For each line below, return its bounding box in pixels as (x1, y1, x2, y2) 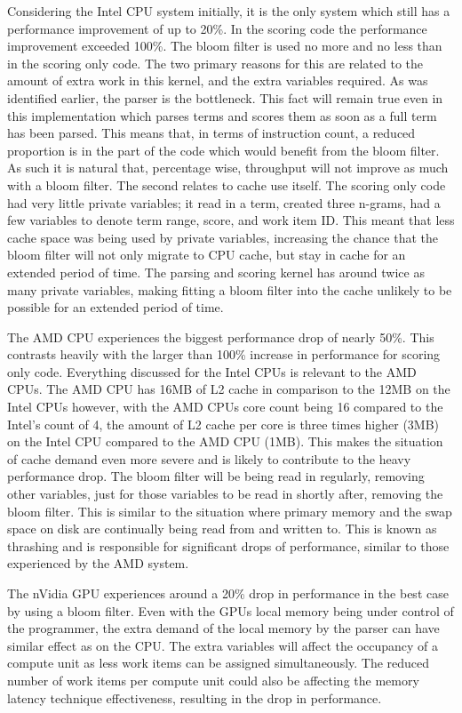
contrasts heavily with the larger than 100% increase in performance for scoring (7, 345, 441, 364)
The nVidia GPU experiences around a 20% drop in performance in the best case (7, 584, 449, 602)
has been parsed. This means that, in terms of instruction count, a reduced (7, 124, 416, 142)
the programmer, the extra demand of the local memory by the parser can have (7, 619, 440, 637)
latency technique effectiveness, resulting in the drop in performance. (7, 688, 382, 707)
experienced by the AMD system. (7, 554, 189, 573)
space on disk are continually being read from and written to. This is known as (7, 519, 437, 538)
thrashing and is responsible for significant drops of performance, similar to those (7, 536, 450, 555)
